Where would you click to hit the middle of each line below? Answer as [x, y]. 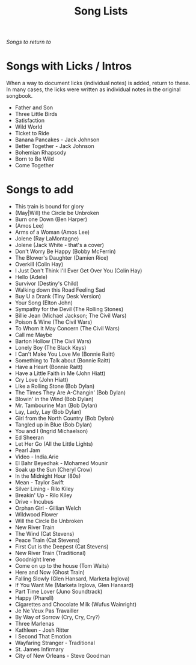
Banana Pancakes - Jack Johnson [57, 140]
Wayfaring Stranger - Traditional [55, 643]
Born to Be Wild [34, 159]
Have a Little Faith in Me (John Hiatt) [60, 373]
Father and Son [34, 108]
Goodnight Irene [35, 559]
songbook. [20, 96]
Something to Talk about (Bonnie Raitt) [63, 361]
